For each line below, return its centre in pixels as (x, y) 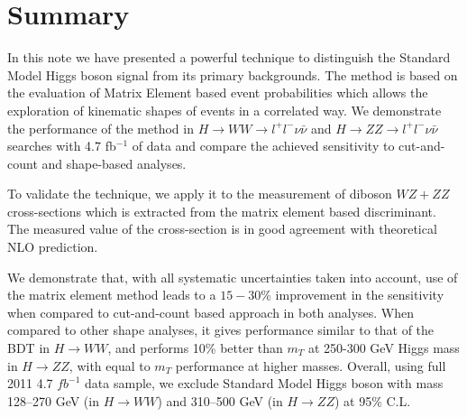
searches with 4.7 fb (62, 146)
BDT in (29, 348)
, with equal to (110, 365)
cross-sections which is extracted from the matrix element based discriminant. (222, 211)
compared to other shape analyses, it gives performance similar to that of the (221, 330)
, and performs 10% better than (195, 348)
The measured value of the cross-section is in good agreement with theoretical (222, 229)
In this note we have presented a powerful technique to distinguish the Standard (229, 57)
